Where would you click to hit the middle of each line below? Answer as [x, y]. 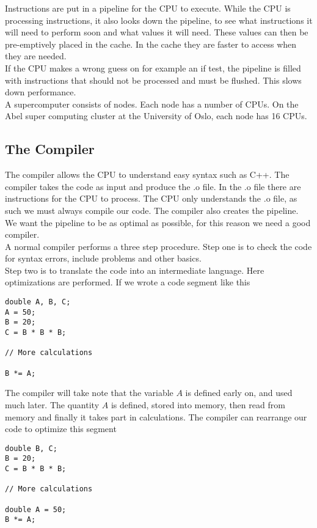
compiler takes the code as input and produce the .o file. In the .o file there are [153, 186]
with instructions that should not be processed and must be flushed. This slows [153, 80]
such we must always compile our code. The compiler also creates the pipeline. [152, 210]
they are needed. [36, 56]
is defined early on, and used [239, 393]
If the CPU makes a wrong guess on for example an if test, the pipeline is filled [153, 68]
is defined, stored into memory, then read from [198, 404]
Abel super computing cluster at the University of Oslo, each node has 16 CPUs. [156, 116]
